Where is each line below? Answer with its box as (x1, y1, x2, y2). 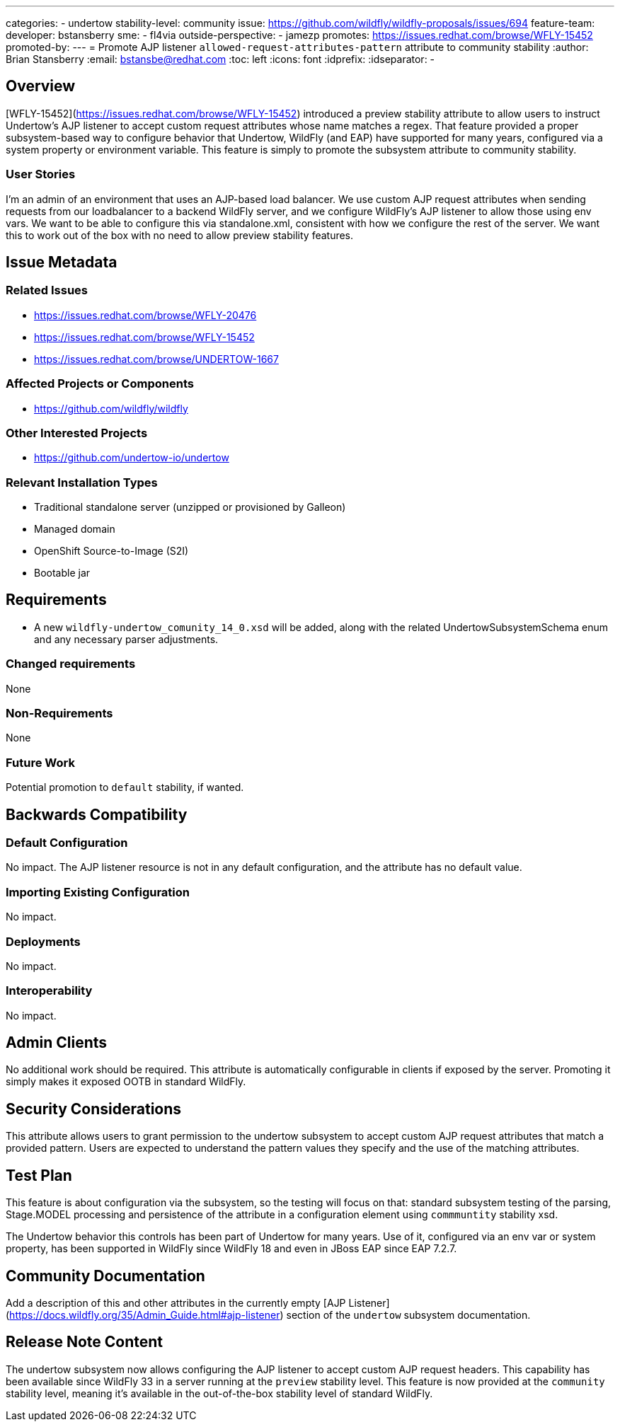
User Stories (6, 167, 76, 182)
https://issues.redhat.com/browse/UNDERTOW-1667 (34, 352, 279, 365)
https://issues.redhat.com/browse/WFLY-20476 (34, 308, 257, 321)
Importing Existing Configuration (6, 884, 190, 899)
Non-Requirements (6, 706, 113, 721)
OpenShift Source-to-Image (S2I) (34, 545, 189, 557)
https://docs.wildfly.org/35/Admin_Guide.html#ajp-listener (9, 1309, 280, 1321)
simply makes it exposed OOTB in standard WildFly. (6, 1075, 246, 1088)
